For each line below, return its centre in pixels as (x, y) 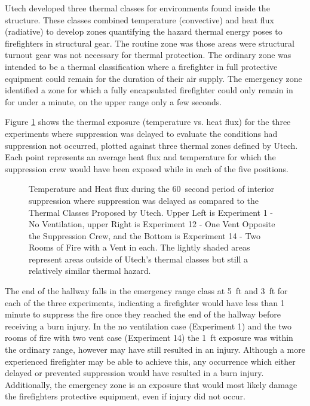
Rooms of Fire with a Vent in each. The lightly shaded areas (139, 247)
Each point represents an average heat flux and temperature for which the (140, 157)
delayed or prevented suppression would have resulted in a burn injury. (134, 373)
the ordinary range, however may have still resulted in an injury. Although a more (155, 349)
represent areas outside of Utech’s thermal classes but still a (139, 259)
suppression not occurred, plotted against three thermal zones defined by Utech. (151, 145)
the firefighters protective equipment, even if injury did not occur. (125, 396)
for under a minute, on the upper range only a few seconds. (113, 101)
